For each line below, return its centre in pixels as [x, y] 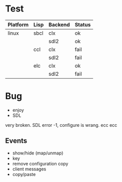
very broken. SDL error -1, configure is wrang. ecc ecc [61, 125]
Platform [18, 25]
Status [83, 25]
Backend [59, 25]
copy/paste [24, 174]
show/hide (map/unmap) [38, 153]
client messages [29, 169]
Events [16, 141]
